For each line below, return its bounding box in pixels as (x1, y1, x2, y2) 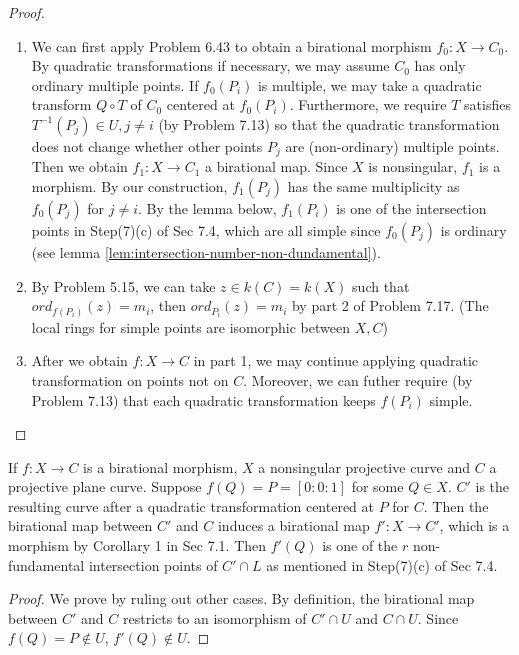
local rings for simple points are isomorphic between (31, 316, 350, 337)
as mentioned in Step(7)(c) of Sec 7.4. (266, 554, 498, 575)
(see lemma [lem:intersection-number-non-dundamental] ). (31, 242, 381, 263)
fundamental (8, 554, 85, 575)
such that (352, 275, 410, 296)
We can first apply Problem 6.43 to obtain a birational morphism (31, 35, 432, 56)
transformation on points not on (31, 369, 229, 390)
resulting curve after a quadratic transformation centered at (8, 495, 375, 516)
